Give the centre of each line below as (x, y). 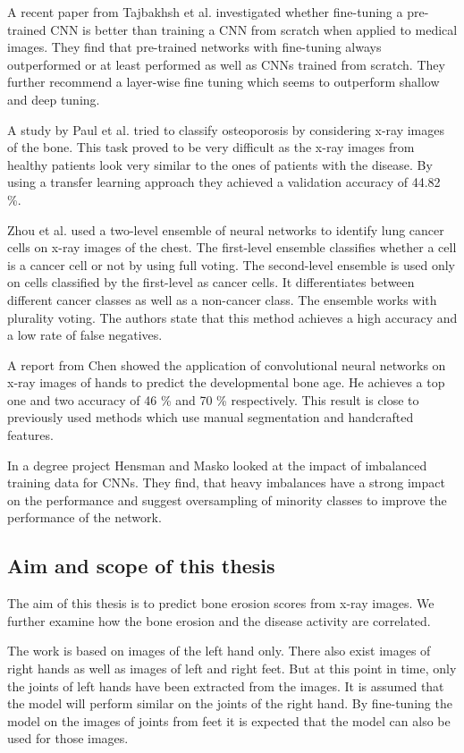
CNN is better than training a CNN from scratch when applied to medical (254, 29)
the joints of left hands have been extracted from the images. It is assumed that (226, 685)
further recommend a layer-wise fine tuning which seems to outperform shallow (224, 82)
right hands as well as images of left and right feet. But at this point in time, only (232, 668)
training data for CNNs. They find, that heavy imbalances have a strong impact (226, 482)
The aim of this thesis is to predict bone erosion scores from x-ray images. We (221, 603)
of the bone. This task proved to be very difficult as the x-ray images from (211, 147)
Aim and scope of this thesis (141, 566)
